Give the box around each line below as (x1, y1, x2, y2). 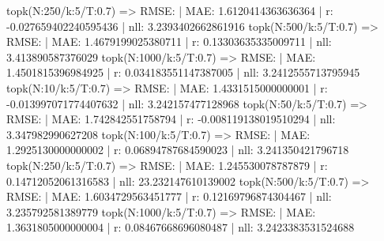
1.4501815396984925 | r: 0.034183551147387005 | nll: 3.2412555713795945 (6, 64, 360, 81)
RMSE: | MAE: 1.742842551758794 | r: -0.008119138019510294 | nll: (6, 111, 336, 127)
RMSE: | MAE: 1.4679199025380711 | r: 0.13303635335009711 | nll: (6, 33, 332, 50)
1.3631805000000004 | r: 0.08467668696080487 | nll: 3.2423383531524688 (6, 219, 355, 235)
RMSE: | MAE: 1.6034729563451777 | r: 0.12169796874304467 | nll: (6, 188, 332, 205)
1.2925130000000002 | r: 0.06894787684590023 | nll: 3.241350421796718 (6, 141, 349, 158)
